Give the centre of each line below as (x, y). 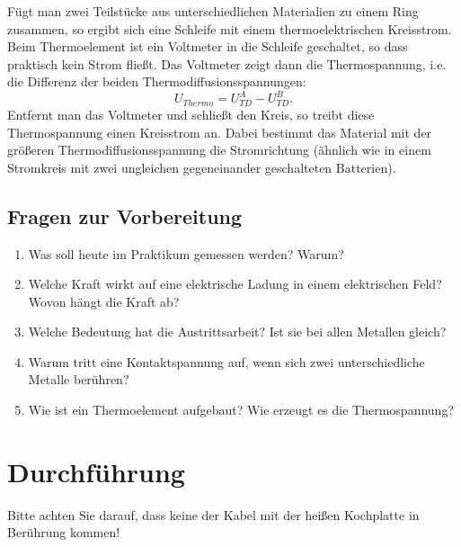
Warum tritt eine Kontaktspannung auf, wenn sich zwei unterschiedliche (226, 361)
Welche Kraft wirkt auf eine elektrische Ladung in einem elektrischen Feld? (235, 284)
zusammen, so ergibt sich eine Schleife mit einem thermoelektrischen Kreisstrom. (230, 28)
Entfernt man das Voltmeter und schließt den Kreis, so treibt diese (191, 114)
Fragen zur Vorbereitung (125, 215)
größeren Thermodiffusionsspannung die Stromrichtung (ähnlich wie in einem (219, 150)
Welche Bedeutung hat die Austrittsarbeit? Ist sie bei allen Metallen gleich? (237, 332)
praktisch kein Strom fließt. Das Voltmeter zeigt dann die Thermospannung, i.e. (227, 63)
